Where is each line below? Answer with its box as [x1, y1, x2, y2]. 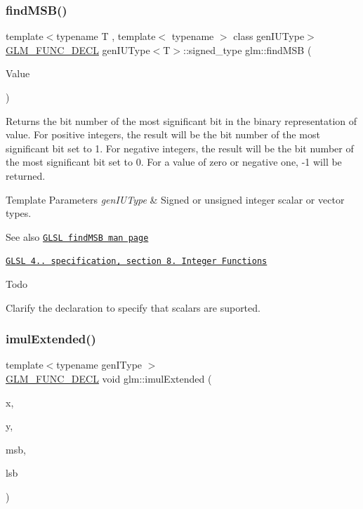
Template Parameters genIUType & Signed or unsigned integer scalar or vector [6, 192, 345, 206]
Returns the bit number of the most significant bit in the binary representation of [6, 113, 357, 128]
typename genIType [56, 357, 143, 372]
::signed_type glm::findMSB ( [183, 42, 312, 57]
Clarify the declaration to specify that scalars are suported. [6, 300, 260, 315]
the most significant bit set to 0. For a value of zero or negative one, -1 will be [6, 154, 342, 169]
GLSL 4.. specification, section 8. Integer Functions [6, 256, 268, 267]
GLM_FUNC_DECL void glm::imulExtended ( [6, 371, 212, 386]
